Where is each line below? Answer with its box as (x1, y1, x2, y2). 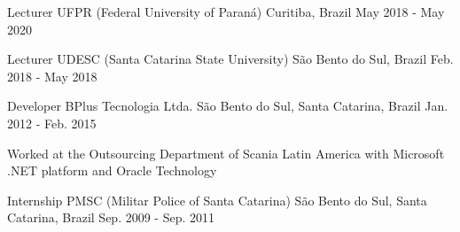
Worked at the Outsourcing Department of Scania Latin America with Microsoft (7, 143, 445, 162)
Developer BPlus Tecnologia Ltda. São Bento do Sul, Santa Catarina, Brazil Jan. (7, 97, 448, 115)
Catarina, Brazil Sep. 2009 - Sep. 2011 (7, 208, 215, 227)
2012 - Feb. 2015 (7, 113, 97, 132)
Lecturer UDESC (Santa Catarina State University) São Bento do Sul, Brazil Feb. (7, 50, 454, 68)
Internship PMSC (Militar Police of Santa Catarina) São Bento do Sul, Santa (7, 190, 427, 209)
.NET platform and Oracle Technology (7, 161, 217, 180)
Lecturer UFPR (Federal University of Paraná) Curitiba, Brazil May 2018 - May (7, 3, 445, 20)
